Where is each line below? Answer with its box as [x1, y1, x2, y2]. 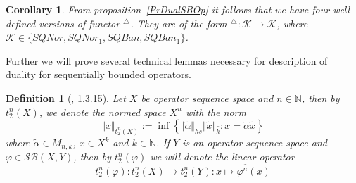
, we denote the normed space [39, 104, 166, 119]
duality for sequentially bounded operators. [6, 67, 191, 82]
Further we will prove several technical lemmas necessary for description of [6, 53, 328, 68]
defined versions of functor [6, 15, 120, 30]
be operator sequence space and [141, 90, 274, 105]
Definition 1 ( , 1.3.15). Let [6, 90, 126, 105]
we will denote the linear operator [150, 149, 295, 164]
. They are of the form [130, 15, 227, 30]
